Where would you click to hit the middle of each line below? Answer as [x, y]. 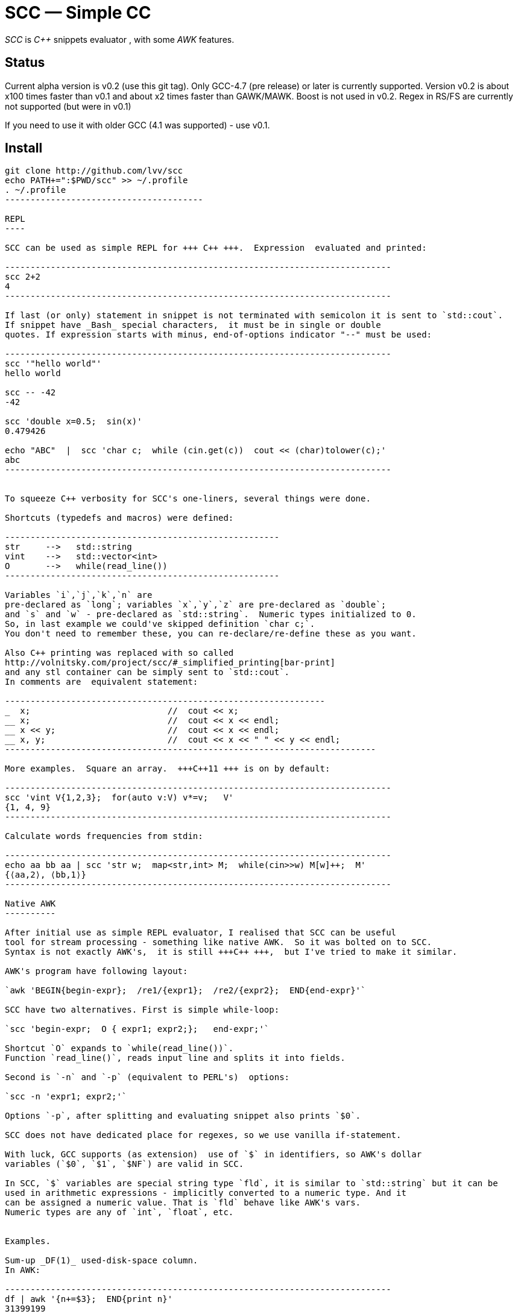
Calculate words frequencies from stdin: [104, 836]
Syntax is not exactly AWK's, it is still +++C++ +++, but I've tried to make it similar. [231, 952]
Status [25, 63]
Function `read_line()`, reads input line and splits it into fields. [175, 1058]
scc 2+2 [23, 277]
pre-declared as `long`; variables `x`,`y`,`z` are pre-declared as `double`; [196, 605]
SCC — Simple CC [78, 13]
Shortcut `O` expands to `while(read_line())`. [119, 1048]
